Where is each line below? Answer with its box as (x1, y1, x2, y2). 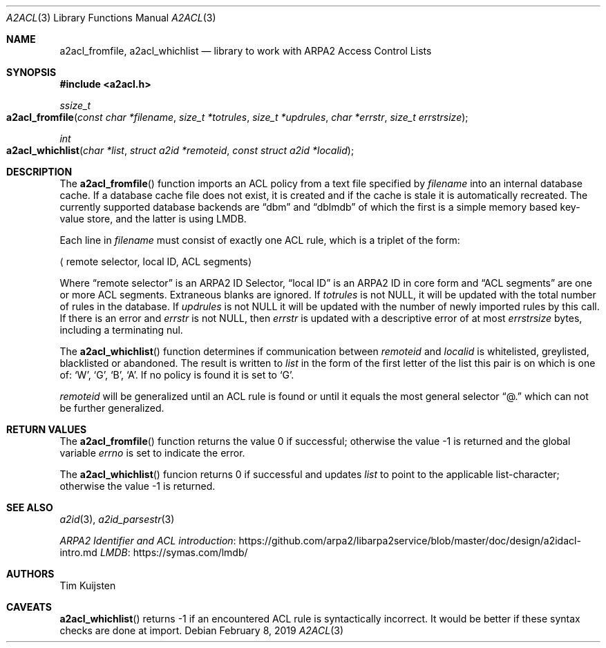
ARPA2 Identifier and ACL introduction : (59, 535, 236, 546)
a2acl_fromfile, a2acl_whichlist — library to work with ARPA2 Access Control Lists (59, 45, 432, 57)
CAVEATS (6, 601, 52, 613)
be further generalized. (59, 402, 164, 414)
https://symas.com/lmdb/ (133, 546, 248, 558)
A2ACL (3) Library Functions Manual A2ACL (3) (6, 12, 216, 23)
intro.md (59, 546, 97, 558)
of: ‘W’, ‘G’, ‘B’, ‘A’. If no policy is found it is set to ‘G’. (59, 369, 294, 381)
